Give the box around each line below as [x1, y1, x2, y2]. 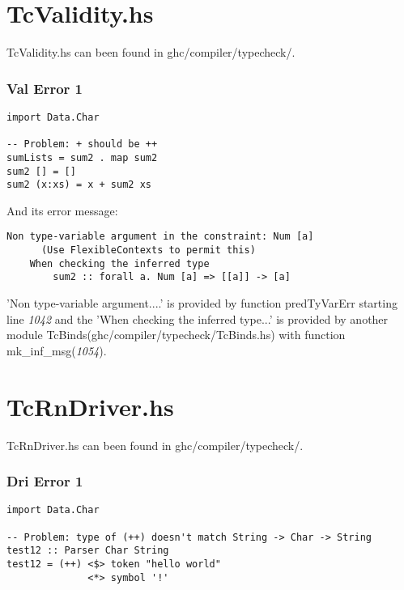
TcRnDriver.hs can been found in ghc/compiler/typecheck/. [6, 436, 304, 453]
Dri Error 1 [6, 471, 83, 491]
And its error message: [6, 202, 118, 219]
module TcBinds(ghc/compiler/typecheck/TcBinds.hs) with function [6, 326, 346, 343]
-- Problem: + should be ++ [6, 138, 158, 151]
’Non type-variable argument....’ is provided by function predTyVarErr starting [6, 295, 398, 312]
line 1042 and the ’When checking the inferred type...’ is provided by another [6, 310, 389, 327]
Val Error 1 [6, 78, 83, 98]
